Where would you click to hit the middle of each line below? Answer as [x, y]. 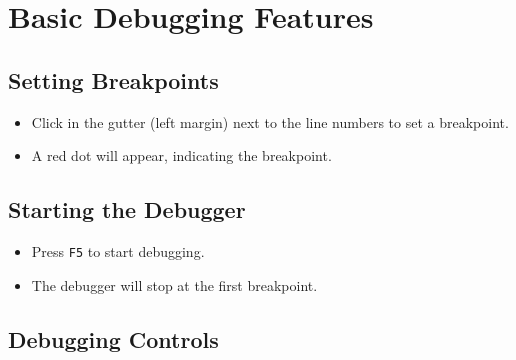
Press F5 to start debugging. [118, 250]
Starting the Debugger [127, 209]
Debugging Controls [113, 338]
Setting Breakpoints [113, 79]
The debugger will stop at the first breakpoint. [174, 284]
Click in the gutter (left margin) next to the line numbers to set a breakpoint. [270, 121]
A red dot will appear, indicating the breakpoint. [181, 155]
